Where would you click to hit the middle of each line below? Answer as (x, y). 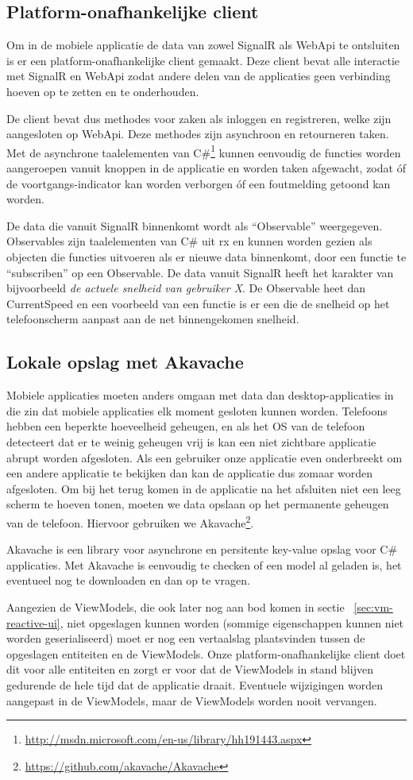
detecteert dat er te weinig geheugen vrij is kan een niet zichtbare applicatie (191, 441)
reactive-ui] (33, 622)
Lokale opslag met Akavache (125, 362)
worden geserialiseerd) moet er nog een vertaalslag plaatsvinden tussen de (186, 638)
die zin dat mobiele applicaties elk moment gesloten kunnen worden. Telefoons (197, 410)
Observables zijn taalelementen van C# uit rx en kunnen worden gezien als (189, 241)
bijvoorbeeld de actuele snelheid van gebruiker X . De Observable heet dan (186, 288)
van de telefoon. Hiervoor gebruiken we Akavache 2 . (130, 521)
